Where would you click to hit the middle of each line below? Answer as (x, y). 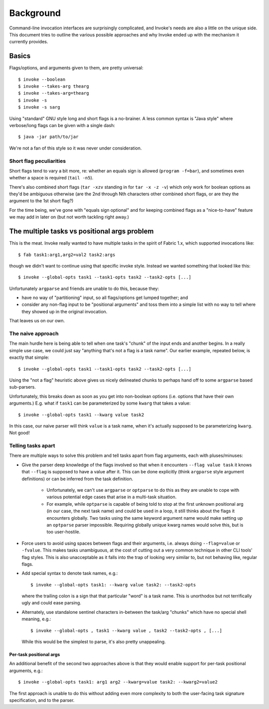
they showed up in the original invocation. (65, 311)
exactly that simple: (29, 357)
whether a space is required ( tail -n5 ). (51, 178)
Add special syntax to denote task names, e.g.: (70, 573)
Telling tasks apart (32, 446)
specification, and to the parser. (42, 700)
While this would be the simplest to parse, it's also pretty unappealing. (94, 642)
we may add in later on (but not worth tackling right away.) (69, 217)
